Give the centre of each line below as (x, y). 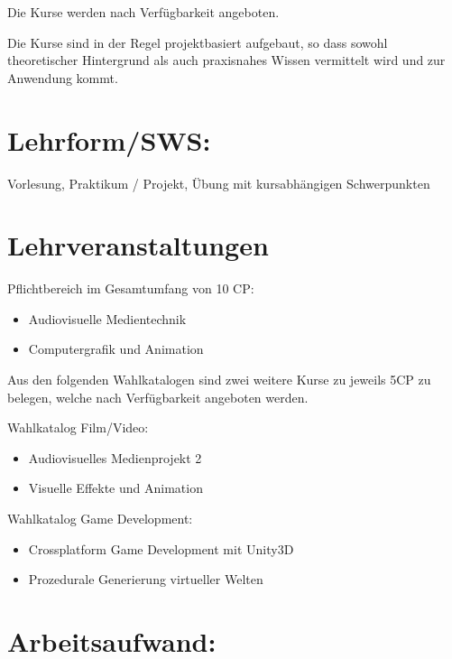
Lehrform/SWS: (109, 139)
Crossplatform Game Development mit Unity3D (161, 548)
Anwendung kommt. (63, 77)
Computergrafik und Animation (116, 349)
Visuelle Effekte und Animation (115, 488)
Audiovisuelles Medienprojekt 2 (115, 457)
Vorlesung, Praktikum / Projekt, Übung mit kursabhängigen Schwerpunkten (219, 183)
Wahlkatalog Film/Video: (78, 427)
